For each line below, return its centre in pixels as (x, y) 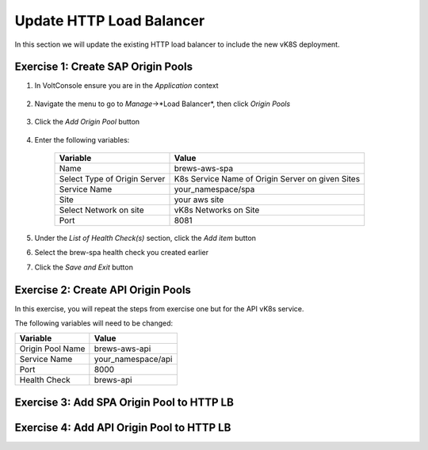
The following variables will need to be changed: (94, 323)
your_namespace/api (133, 359)
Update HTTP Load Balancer (110, 21)
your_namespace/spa (214, 189)
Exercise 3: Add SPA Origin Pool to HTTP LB (124, 402)
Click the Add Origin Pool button (87, 122)
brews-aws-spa (204, 169)
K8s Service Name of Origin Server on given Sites (267, 179)
